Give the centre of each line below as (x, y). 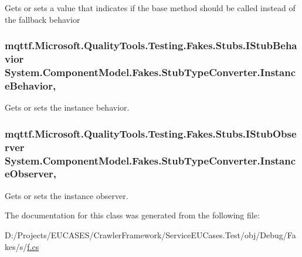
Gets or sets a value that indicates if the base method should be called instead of (150, 8)
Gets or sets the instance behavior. (67, 107)
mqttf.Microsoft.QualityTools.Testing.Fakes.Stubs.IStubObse (151, 133)
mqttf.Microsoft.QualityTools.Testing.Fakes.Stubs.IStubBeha (151, 45)
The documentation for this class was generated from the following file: (132, 215)
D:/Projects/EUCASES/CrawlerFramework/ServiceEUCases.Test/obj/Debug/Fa (150, 234)
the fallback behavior (43, 19)
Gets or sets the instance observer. (67, 195)
